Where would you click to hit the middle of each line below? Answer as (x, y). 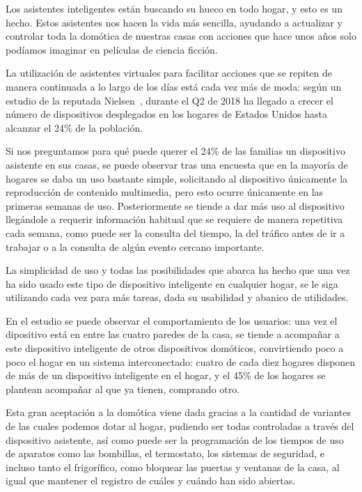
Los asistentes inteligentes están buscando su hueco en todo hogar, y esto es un (174, 8)
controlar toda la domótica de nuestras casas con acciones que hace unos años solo (181, 36)
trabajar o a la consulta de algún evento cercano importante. (135, 246)
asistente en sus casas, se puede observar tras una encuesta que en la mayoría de (177, 164)
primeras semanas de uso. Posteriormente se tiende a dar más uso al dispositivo (175, 205)
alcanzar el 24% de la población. (74, 127)
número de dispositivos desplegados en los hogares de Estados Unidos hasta (166, 114)
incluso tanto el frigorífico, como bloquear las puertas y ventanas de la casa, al (173, 467)
